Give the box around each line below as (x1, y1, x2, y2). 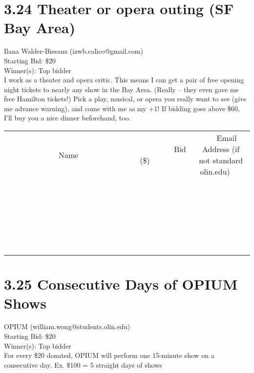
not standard (199, 155, 243, 166)
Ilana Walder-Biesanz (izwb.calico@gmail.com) (4, 46, 143, 56)
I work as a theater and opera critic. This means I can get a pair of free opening (4, 75, 244, 85)
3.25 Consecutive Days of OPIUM (4, 274, 238, 294)
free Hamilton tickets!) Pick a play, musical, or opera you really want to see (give (4, 94, 247, 104)
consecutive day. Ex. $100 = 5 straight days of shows (4, 359, 162, 370)
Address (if (202, 143, 240, 155)
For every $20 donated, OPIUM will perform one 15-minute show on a (4, 350, 214, 360)
